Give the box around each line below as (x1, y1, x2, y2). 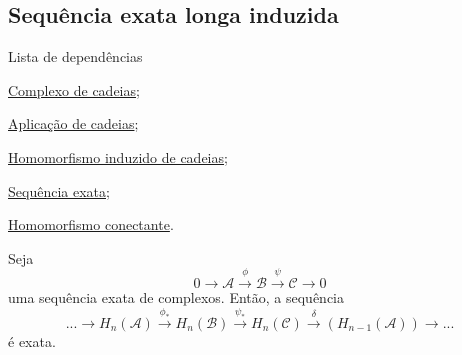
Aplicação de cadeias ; (8, 113, 139, 134)
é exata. (8, 330, 56, 351)
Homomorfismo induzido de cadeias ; (8, 146, 228, 167)
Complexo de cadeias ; (8, 79, 140, 100)
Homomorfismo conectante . (8, 214, 174, 235)
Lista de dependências (8, 46, 143, 67)
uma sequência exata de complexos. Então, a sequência (8, 287, 344, 308)
